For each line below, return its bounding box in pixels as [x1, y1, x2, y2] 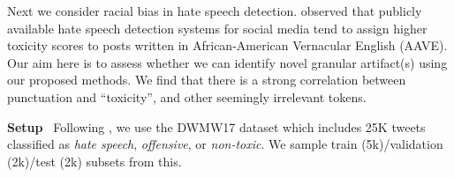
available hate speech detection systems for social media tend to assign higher [7, 18, 428, 37]
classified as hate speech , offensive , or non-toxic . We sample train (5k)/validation [7, 135, 443, 153]
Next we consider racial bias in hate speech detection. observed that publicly [7, 2, 422, 19]
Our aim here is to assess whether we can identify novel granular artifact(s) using [7, 53, 448, 71]
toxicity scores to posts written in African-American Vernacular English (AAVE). [7, 36, 448, 55]
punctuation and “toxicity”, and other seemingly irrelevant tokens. [7, 87, 367, 106]
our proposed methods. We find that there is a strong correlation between [7, 70, 406, 89]
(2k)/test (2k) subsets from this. [7, 151, 182, 170]
